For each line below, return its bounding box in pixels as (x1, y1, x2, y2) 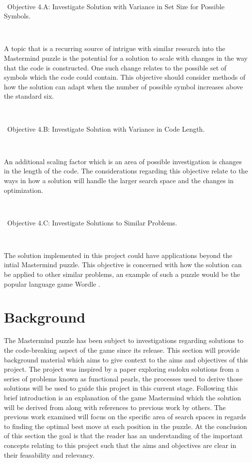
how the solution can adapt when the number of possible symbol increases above (4, 81, 243, 91)
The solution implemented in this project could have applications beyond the (4, 250, 233, 260)
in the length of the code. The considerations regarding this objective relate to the (4, 166, 248, 176)
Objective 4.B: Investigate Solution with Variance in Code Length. (7, 123, 205, 134)
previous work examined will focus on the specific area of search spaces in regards (4, 412, 246, 422)
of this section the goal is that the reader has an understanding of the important (4, 430, 243, 441)
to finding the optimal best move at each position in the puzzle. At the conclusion (4, 421, 247, 431)
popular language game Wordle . (4, 278, 100, 289)
